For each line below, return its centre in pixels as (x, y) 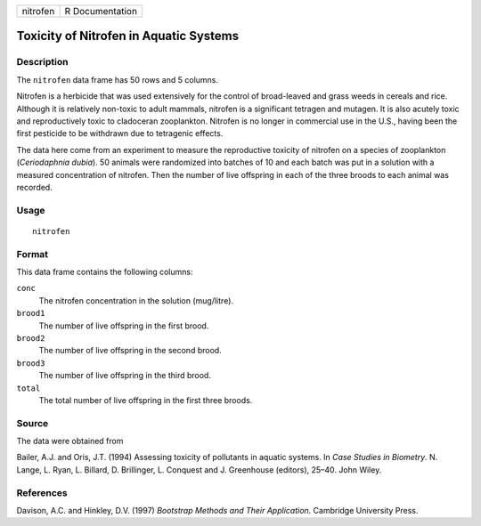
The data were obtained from (70, 441)
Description (42, 62)
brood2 (31, 338)
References (42, 492)
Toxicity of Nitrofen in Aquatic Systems (128, 36)
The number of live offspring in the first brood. (124, 326)
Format (33, 254)
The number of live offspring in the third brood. (125, 376)
